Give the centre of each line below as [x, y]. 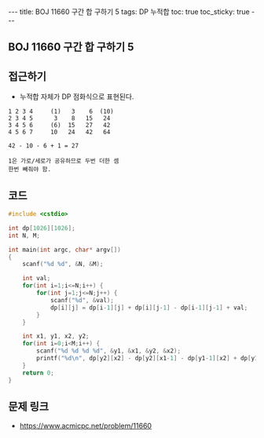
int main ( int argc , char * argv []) [65, 250]
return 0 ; [38, 373]
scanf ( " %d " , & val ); [82, 300]
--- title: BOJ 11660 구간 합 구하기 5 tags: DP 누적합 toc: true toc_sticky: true [129, 12]
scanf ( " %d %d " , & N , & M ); [63, 265]
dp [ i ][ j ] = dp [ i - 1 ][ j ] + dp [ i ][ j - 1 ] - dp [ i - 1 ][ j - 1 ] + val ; [149, 308]
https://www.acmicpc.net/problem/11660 [85, 426]
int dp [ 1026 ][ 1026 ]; [42, 228]
